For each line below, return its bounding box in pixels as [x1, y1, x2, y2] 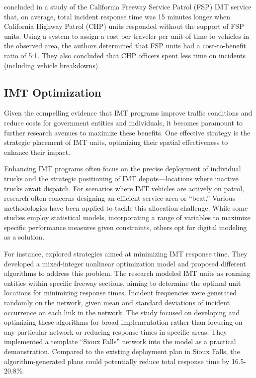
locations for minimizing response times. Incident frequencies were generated [4, 287, 237, 298]
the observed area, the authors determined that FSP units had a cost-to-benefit [4, 40, 246, 51]
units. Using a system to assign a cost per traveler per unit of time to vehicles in [4, 30, 250, 41]
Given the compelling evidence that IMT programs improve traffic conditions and [4, 108, 253, 118]
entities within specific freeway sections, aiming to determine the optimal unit [4, 277, 241, 288]
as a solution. [4, 232, 45, 242]
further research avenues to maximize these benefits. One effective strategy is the [4, 127, 251, 137]
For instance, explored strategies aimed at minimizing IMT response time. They [4, 249, 248, 259]
